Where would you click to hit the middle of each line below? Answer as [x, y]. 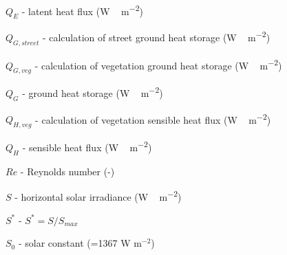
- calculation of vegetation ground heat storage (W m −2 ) [158, 64]
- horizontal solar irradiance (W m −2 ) [98, 196]
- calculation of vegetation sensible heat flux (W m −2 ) [153, 118]
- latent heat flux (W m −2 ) [83, 10]
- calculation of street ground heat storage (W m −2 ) [156, 36]
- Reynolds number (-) [67, 171]
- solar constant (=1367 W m [80, 243]
